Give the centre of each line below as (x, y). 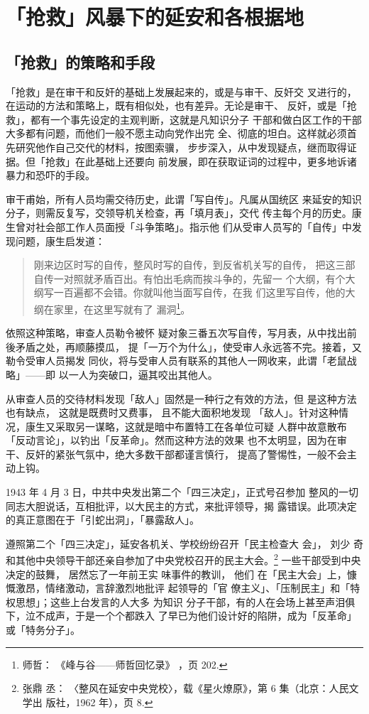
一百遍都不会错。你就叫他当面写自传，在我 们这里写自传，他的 (199, 292)
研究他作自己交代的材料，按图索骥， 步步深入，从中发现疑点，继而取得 (181, 147)
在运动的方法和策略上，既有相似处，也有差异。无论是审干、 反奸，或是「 (176, 106)
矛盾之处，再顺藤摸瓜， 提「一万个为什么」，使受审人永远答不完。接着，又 (188, 346)
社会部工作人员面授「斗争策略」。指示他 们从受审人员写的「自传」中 (193, 226)
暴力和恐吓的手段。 (50, 175)
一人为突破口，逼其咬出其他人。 (143, 374)
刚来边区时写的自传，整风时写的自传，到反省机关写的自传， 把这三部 (194, 265)
